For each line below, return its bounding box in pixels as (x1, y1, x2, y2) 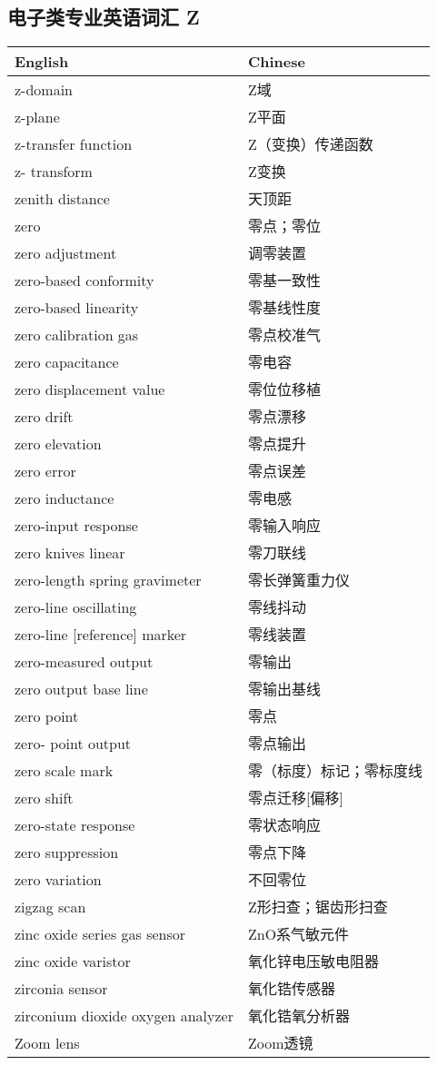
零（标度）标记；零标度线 (248, 760, 423, 782)
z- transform (15, 160, 93, 182)
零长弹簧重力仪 (248, 569, 351, 591)
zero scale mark (15, 759, 114, 781)
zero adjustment (15, 242, 117, 263)
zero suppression (15, 841, 119, 863)
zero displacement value (15, 378, 165, 399)
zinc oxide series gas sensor (15, 922, 186, 944)
